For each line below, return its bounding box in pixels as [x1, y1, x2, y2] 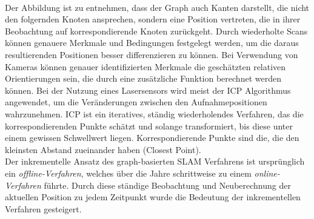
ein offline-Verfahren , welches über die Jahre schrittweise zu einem [5, 166, 252, 179]
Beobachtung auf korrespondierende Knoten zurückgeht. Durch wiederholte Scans [5, 24, 308, 37]
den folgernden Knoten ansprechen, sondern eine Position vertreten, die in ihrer [5, 13, 301, 25]
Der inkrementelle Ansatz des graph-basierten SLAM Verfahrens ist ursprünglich [5, 155, 305, 168]
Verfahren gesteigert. [5, 202, 82, 215]
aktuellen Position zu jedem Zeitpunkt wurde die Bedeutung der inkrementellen [5, 191, 301, 203]
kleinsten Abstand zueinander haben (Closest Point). [5, 143, 201, 155]
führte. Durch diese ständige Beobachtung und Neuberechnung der [44, 178, 291, 191]
